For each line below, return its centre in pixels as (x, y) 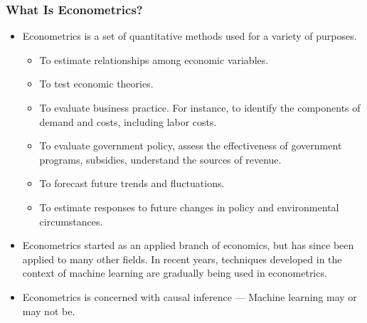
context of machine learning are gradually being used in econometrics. (175, 273)
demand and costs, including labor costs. (128, 121)
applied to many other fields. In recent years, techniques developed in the (182, 259)
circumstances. (71, 221)
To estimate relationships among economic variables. (154, 59)
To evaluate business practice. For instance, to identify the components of (200, 107)
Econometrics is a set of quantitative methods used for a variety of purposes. (190, 36)
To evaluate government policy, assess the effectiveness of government (191, 145)
